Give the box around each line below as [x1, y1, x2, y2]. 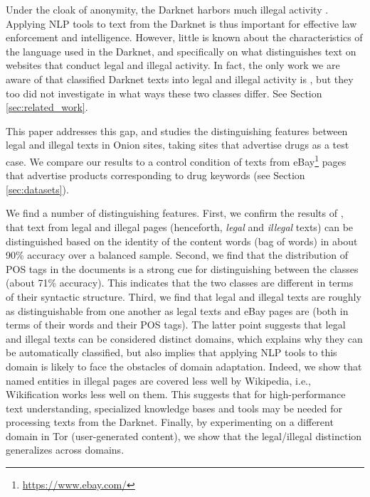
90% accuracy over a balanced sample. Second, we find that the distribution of [6, 247, 348, 262]
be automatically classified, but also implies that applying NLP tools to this [6, 345, 337, 360]
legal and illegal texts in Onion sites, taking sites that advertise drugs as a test [6, 137, 349, 152]
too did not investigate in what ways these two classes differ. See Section [6, 85, 322, 100]
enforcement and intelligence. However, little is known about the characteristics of [6, 30, 363, 45]
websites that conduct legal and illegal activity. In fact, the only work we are [6, 58, 340, 73]
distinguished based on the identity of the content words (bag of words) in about [6, 233, 358, 248]
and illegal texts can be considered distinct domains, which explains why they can [6, 331, 363, 346]
